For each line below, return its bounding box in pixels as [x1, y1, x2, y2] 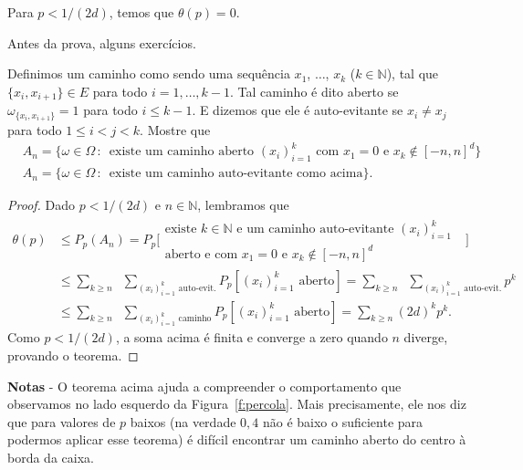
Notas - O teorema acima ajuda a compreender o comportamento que [7, 376, 402, 395]
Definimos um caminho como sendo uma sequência [7, 64, 290, 83]
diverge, [403, 328, 448, 347]
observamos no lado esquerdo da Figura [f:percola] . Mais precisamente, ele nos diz [7, 394, 466, 413]
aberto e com [164, 247, 238, 261]
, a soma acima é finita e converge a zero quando [115, 328, 388, 347]
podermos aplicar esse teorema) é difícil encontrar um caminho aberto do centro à [7, 430, 466, 449]
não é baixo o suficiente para [262, 412, 424, 431]
